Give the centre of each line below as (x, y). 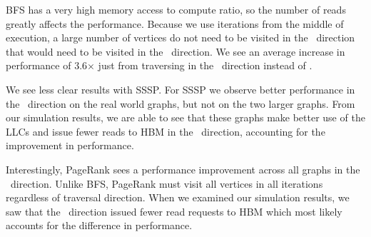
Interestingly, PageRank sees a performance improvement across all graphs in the (183, 169)
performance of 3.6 (47, 65)
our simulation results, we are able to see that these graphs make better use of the (185, 117)
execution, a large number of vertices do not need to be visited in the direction (181, 37)
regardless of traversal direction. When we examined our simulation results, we (178, 197)
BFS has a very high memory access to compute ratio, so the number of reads (176, 9)
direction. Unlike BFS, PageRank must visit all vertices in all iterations (167, 183)
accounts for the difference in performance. (99, 225)
